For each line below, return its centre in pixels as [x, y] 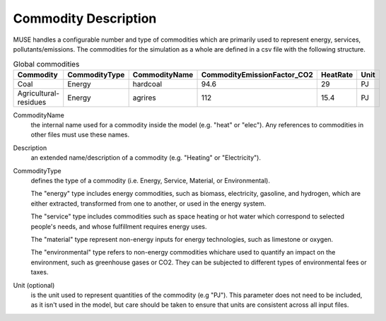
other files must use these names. [80, 135]
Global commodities [46, 64]
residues [32, 102]
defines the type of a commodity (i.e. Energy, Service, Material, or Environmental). [150, 181]
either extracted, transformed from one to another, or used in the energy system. [148, 203]
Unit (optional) [34, 285]
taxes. [40, 272]
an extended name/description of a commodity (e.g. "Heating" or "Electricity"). [146, 158]
